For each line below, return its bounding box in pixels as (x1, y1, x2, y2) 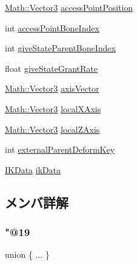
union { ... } (5, 248, 50, 261)
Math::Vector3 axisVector (5, 82, 99, 95)
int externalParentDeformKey (5, 143, 115, 156)
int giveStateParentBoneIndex (5, 42, 116, 54)
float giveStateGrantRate (5, 62, 98, 74)
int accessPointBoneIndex (5, 21, 100, 34)
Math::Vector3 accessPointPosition (5, 1, 133, 13)
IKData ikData (5, 163, 61, 176)
